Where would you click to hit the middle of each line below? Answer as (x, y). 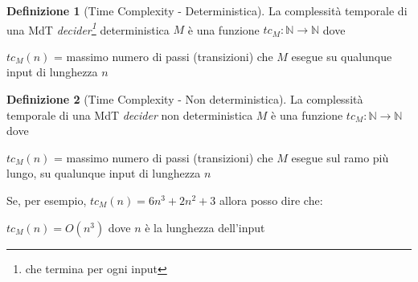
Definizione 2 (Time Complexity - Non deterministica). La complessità (185, 99)
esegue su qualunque (342, 56)
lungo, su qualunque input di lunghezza (104, 173)
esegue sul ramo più (340, 157)
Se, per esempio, (47, 200)
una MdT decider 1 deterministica (88, 28)
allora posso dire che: (271, 200)
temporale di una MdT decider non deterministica (130, 114)
